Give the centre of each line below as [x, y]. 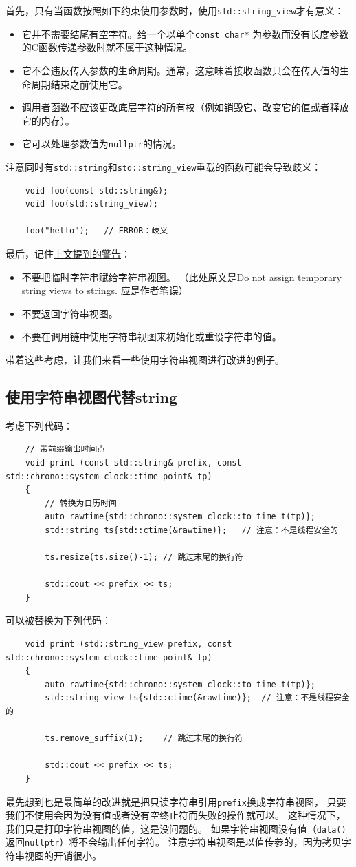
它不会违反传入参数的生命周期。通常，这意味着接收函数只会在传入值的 [180, 70]
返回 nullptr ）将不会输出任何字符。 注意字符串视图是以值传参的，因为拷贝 [174, 842]
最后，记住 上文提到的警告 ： [68, 253]
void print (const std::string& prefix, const [133, 462]
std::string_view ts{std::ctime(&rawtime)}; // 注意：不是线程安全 [197, 698]
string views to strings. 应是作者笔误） [105, 290]
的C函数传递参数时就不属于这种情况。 [107, 47]
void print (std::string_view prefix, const [129, 644]
